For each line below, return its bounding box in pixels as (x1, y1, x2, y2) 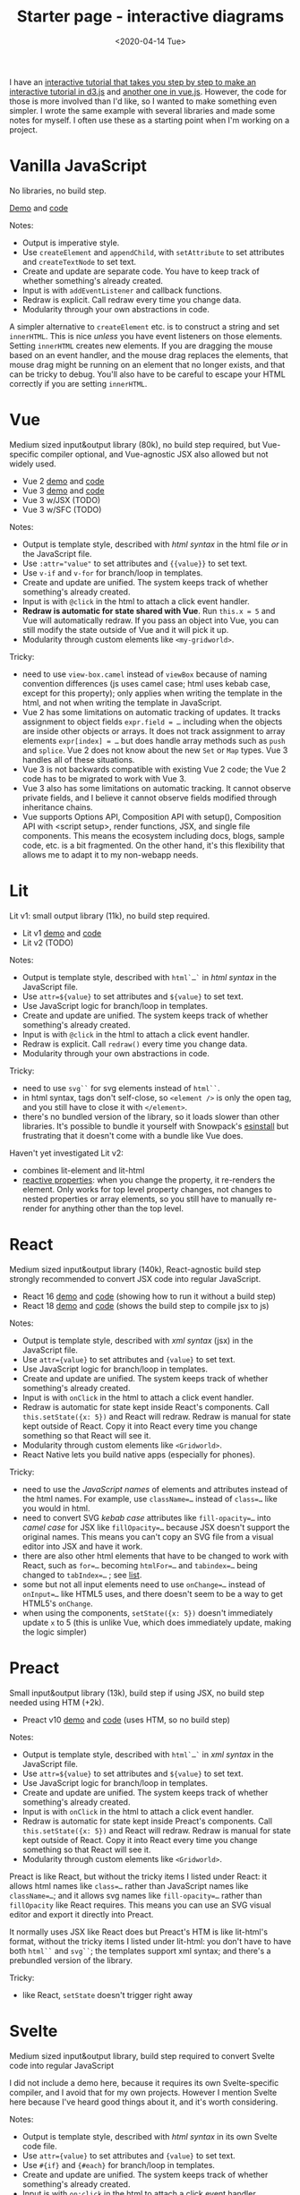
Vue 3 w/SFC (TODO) (21, 504, 102, 515)
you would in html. (21, 1502, 90, 1514)
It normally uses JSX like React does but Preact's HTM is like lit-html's (9, 1926, 269, 1937)
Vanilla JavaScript (9, 156, 148, 176)
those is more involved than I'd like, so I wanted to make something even (9, 96, 278, 107)
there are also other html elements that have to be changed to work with (21, 1550, 289, 1561)
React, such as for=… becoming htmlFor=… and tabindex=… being (21, 1559, 258, 1570)
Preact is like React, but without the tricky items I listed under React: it (9, 1871, 267, 1882)
